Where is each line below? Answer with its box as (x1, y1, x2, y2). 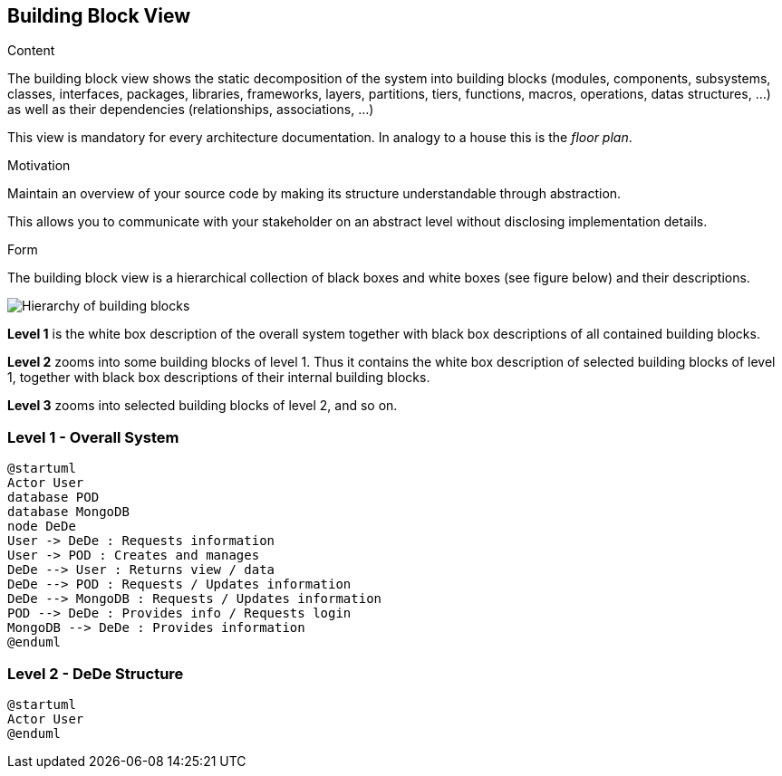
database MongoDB (7, 504, 130, 520)
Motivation (7, 158, 71, 174)
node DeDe (7, 519, 76, 534)
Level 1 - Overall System (7, 427, 179, 446)
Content (7, 43, 55, 59)
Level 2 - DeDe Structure (7, 664, 184, 683)
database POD (7, 490, 100, 505)
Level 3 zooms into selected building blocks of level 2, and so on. (7, 398, 398, 414)
